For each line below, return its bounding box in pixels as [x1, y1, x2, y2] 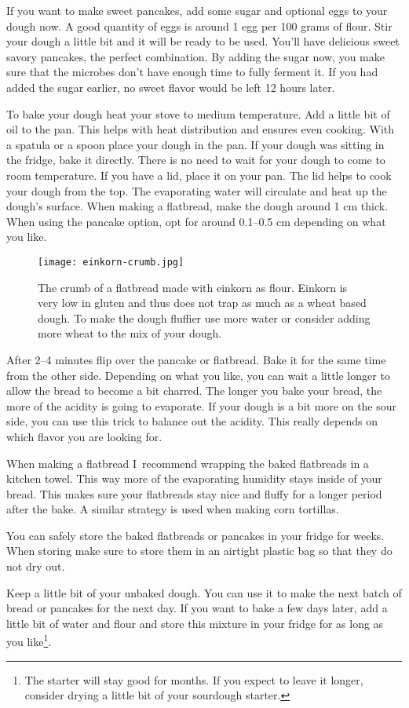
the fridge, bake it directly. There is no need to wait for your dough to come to [6, 151, 385, 168]
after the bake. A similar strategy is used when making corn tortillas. [6, 501, 339, 517]
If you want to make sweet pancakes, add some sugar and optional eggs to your [6, 2, 388, 18]
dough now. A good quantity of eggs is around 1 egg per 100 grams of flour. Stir [6, 17, 393, 34]
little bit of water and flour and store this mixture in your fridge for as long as [6, 615, 384, 631]
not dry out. [6, 558, 65, 575]
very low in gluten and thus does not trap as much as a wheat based [38, 294, 367, 311]
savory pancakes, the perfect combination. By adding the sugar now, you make [6, 48, 385, 64]
